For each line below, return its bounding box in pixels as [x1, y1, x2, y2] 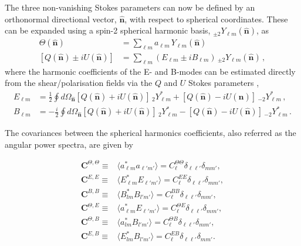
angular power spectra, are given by [5, 138, 133, 150]
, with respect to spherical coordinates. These [124, 12, 288, 25]
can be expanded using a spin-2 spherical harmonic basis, [5, 24, 211, 36]
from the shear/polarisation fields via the [5, 77, 153, 89]
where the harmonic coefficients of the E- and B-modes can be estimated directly [5, 65, 296, 77]
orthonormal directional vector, [5, 12, 117, 25]
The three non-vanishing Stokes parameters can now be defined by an [5, 1, 255, 13]
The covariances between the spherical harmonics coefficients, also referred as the [5, 127, 296, 139]
